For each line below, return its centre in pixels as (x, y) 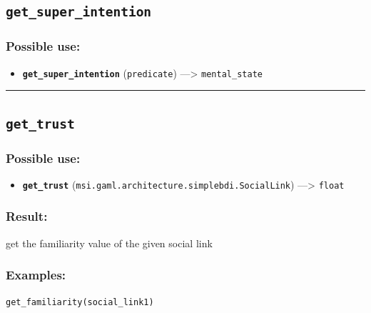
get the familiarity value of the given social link (109, 243)
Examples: (36, 275)
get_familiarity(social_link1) (80, 302)
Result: (27, 216)
